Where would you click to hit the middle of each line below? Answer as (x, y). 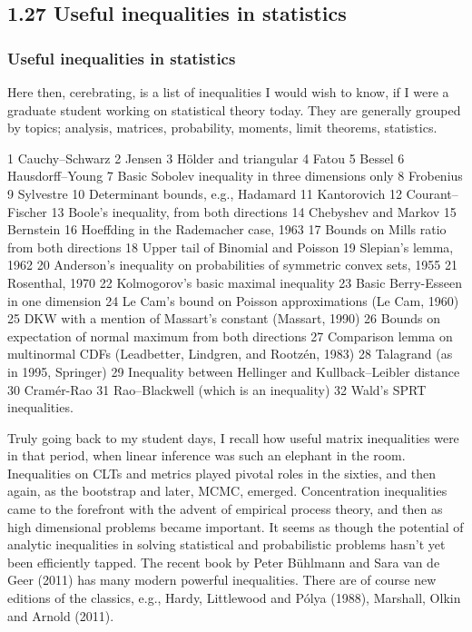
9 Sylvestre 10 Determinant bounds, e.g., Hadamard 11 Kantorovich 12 (205, 193)
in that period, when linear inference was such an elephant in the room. (206, 455)
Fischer (27, 211)
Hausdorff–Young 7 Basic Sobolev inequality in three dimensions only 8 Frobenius (235, 176)
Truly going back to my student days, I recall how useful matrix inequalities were (233, 437)
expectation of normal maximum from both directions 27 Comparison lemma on (230, 336)
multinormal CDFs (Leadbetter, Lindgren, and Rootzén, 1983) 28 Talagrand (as (230, 354)
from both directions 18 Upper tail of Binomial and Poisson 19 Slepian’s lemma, (231, 247)
